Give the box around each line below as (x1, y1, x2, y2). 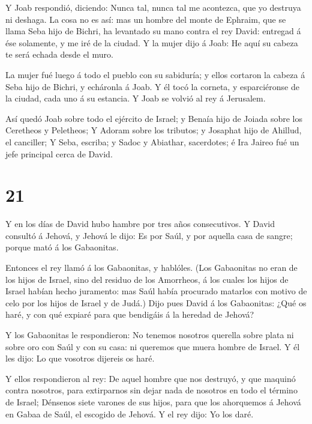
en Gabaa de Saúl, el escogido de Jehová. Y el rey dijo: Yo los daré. (5, 407, 254, 420)
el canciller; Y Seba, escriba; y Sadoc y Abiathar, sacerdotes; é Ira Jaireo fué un (5, 135, 299, 148)
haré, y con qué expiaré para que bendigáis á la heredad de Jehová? (5, 308, 254, 321)
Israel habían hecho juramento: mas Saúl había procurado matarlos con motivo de (5, 285, 307, 297)
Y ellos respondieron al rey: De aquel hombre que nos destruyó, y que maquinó (5, 372, 296, 384)
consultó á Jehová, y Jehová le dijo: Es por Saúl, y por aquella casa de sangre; (5, 229, 293, 241)
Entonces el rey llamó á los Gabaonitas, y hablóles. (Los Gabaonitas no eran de (5, 261, 298, 274)
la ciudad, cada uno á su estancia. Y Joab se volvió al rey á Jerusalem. (5, 92, 266, 104)
